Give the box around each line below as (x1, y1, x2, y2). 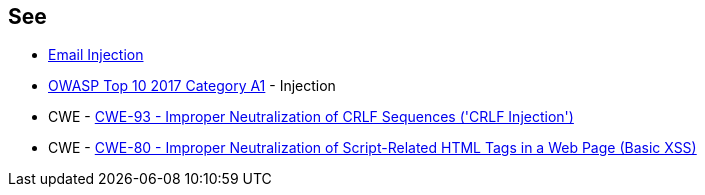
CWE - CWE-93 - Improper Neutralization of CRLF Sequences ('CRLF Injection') (48, 108, 574, 126)
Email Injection (48, 46, 144, 64)
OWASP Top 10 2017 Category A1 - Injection (48, 77, 336, 95)
